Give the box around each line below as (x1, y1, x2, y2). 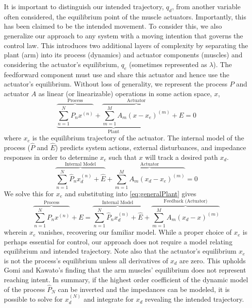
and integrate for (83, 294, 134, 304)
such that (108, 152, 137, 162)
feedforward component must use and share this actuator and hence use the (4, 69, 230, 79)
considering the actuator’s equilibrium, (4, 59, 119, 69)
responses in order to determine (4, 152, 98, 162)
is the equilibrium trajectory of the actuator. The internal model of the (32, 133, 244, 143)
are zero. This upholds (179, 255, 246, 265)
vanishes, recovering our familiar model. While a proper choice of (38, 227, 232, 237)
